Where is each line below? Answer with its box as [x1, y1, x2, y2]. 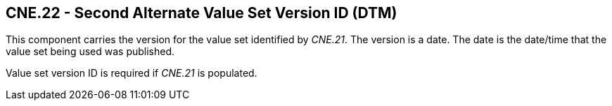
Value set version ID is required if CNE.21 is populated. [6, 67, 257, 79]
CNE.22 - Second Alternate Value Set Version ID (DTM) [6, 4, 397, 22]
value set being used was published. [6, 45, 175, 58]
